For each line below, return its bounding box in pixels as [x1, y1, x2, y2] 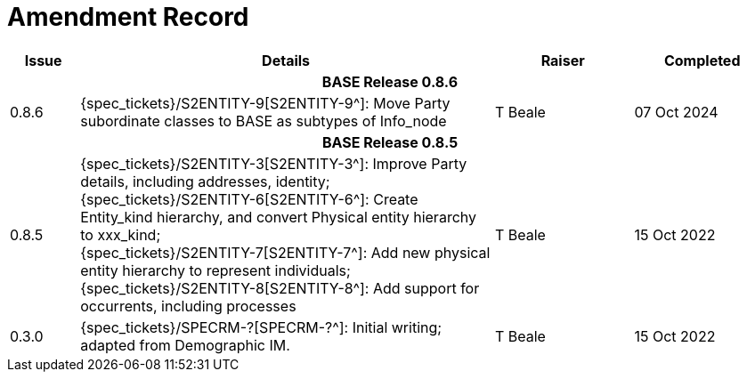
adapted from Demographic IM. [80, 335, 290, 354]
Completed [663, 51, 741, 69]
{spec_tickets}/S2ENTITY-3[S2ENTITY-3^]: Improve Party [80, 154, 467, 173]
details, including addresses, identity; [80, 172, 330, 190]
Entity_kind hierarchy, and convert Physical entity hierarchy [80, 207, 476, 226]
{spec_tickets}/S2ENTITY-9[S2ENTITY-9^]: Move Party [80, 93, 451, 112]
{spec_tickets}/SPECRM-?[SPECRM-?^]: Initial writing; [80, 318, 443, 336]
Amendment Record [7, 2, 249, 32]
